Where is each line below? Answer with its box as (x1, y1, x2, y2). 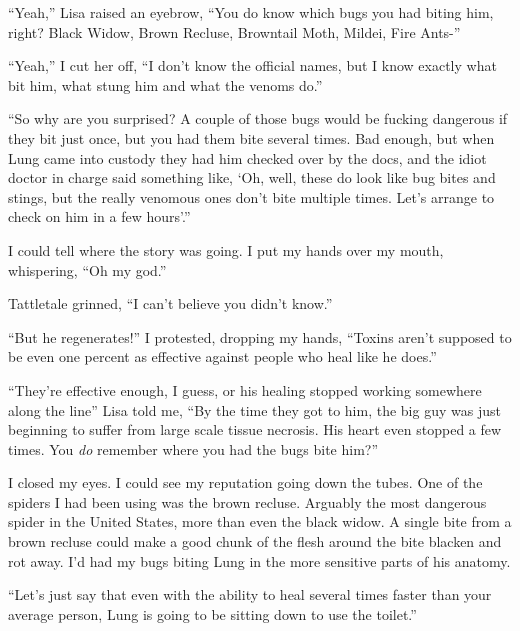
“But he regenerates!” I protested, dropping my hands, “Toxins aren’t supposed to (8, 326, 512, 347)
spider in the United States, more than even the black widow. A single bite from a (8, 511, 512, 532)
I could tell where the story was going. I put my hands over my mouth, (8, 239, 444, 260)
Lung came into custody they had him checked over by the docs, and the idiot (8, 147, 487, 168)
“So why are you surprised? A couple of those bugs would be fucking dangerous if (8, 108, 508, 129)
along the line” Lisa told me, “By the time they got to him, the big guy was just (8, 399, 501, 420)
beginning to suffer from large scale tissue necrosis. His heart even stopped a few (8, 419, 502, 440)
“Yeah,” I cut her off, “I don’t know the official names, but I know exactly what (8, 55, 497, 76)
